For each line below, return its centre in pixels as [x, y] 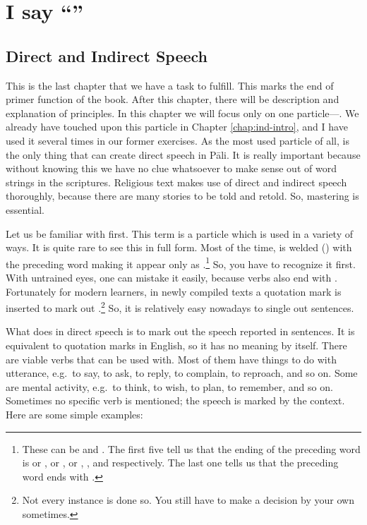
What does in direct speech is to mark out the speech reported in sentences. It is [180, 331]
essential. [25, 209]
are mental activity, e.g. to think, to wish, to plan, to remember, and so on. [169, 386]
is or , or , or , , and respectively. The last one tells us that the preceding [180, 463]
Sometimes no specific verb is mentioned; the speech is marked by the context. [175, 400]
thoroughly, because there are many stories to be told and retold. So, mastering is [182, 196]
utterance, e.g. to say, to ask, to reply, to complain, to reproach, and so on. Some [182, 373]
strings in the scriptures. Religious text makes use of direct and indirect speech [176, 182]
